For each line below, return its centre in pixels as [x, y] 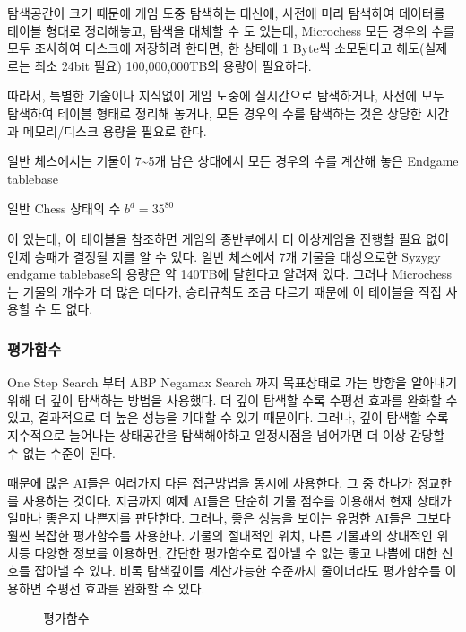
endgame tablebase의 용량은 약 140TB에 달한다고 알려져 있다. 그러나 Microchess [229, 274]
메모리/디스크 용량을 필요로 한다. [115, 130]
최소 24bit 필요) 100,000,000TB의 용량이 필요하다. [173, 65]
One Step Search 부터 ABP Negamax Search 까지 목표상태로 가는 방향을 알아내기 [233, 382]
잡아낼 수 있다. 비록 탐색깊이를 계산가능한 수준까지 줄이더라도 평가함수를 [237, 571]
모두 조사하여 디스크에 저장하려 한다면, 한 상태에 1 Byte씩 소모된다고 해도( [216, 48]
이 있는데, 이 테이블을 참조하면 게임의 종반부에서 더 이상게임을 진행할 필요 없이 [229, 238]
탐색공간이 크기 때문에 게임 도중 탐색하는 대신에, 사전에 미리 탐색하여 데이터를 [226, 13]
